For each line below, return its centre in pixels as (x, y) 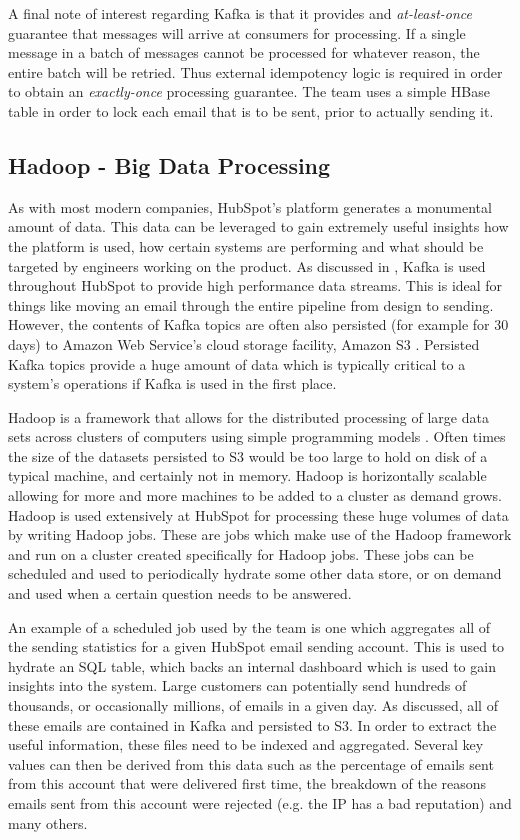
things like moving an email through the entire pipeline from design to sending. (251, 304)
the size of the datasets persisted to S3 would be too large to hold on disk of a (248, 455)
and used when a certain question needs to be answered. (180, 593)
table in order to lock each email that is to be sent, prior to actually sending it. (251, 110)
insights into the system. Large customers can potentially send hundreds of (237, 685)
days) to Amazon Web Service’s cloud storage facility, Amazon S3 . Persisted (244, 343)
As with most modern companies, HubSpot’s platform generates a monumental (250, 206)
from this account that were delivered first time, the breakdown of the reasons (247, 783)
